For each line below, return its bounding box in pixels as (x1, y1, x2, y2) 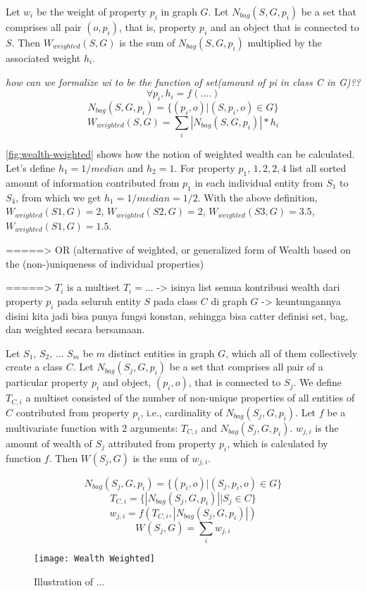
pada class (153, 293, 198, 308)
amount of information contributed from (6, 175, 180, 189)
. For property (174, 160, 235, 175)
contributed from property (15, 404, 130, 419)
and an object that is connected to (210, 20, 359, 34)
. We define (293, 375, 342, 390)
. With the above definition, (197, 189, 318, 204)
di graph (211, 293, 247, 308)
